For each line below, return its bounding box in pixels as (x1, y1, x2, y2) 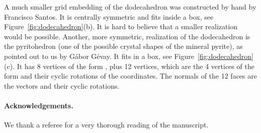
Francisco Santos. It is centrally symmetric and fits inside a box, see (4, 11, 214, 22)
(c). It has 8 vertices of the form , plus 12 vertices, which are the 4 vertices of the (4, 60, 254, 71)
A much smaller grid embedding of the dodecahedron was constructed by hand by (4, 2, 256, 12)
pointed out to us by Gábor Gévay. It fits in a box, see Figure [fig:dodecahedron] (4, 50, 253, 61)
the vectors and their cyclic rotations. (4, 80, 120, 91)
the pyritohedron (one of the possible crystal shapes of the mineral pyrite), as (4, 41, 243, 51)
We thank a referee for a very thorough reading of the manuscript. (4, 119, 209, 130)
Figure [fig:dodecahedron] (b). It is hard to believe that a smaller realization (4, 21, 238, 32)
